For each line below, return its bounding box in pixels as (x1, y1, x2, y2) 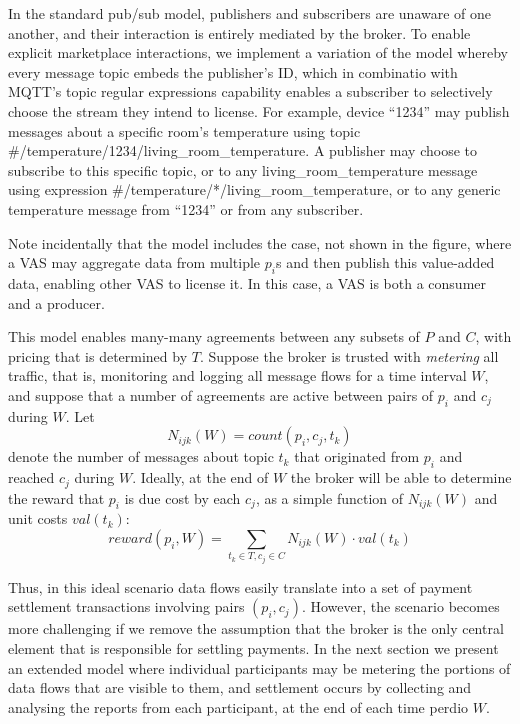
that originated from (294, 446, 420, 467)
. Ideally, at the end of (132, 467, 269, 488)
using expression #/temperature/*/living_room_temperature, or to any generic (8, 179, 501, 200)
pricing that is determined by (8, 345, 188, 366)
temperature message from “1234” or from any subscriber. (8, 198, 364, 219)
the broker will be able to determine (290, 467, 512, 488)
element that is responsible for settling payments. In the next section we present (8, 638, 499, 659)
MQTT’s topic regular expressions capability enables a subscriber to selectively (8, 81, 493, 102)
